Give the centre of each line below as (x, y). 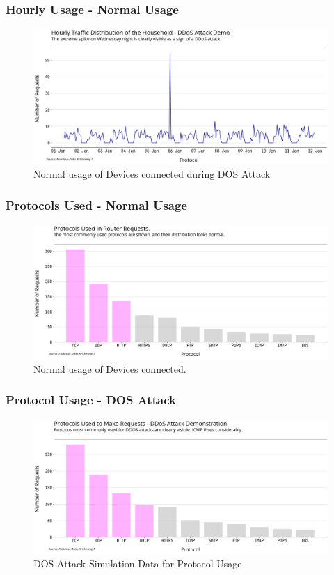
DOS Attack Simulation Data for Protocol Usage (138, 563)
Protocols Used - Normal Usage (96, 205)
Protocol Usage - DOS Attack (91, 400)
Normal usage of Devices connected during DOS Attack (152, 174)
